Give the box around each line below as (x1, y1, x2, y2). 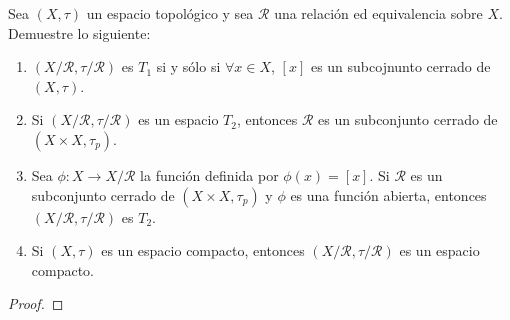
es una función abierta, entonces (290, 184, 487, 205)
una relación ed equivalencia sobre (274, 3, 483, 23)
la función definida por (140, 164, 279, 185)
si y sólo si (156, 56, 221, 77)
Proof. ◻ (8, 293, 64, 314)
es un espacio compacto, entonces (101, 240, 305, 261)
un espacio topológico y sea (86, 3, 254, 23)
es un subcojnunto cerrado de (310, 56, 491, 77)
